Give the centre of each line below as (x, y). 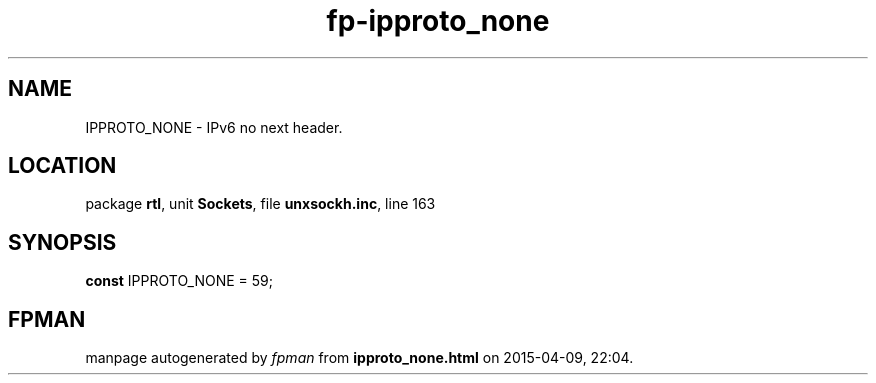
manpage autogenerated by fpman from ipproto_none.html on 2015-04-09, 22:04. (359, 358)
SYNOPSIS (62, 242)
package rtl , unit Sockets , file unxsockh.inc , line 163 (260, 204)
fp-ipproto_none (438, 21)
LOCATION (62, 166)
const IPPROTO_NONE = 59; (179, 281)
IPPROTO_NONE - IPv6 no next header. (214, 127)
